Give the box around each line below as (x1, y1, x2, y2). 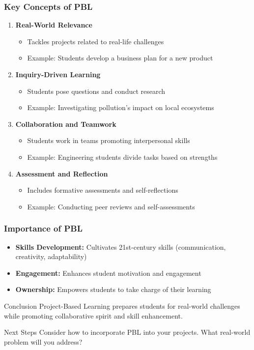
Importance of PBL (4, 222, 83, 234)
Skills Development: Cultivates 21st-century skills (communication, (15, 241, 226, 252)
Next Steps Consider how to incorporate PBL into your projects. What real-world (4, 327, 251, 337)
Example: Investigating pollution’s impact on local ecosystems (27, 102, 214, 113)
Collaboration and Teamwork (15, 118, 116, 129)
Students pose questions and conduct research (27, 86, 166, 96)
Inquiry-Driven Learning (15, 69, 101, 79)
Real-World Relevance (15, 20, 92, 30)
